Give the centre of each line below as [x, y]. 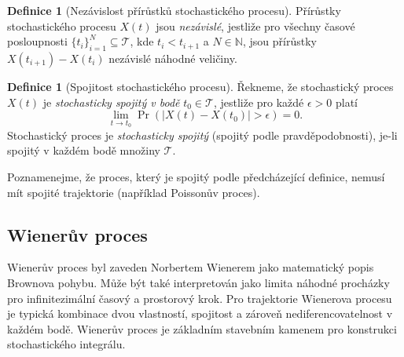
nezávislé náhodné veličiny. [173, 58]
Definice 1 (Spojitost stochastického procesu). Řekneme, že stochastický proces [200, 86]
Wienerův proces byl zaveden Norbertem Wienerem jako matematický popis [191, 267]
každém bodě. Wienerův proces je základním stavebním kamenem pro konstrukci [202, 328]
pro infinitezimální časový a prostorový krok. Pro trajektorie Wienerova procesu [200, 298]
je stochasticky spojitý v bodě [111, 102]
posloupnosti [37, 41]
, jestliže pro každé [259, 102]
